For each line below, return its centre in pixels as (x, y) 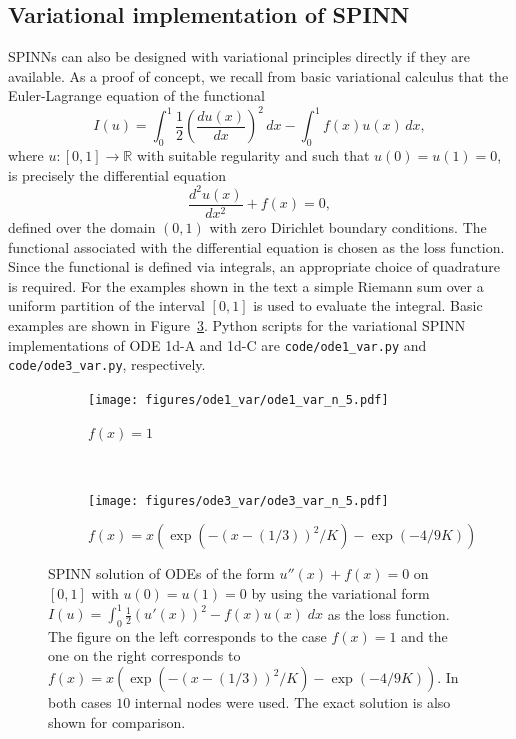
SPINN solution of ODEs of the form (161, 573)
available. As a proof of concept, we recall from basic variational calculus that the (258, 75)
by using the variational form (340, 593)
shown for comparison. (117, 721)
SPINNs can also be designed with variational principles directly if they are (239, 56)
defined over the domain (82, 227)
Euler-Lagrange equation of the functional (136, 95)
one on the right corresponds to (144, 655)
